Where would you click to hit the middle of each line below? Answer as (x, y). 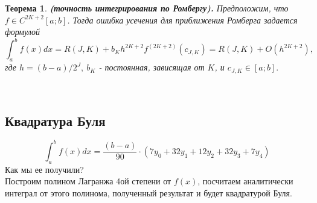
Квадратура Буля (55, 120)
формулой (23, 32)
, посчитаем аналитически (245, 181)
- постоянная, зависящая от (152, 67)
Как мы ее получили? (44, 169)
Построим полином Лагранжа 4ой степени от (88, 181)
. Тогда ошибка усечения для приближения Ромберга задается (182, 20)
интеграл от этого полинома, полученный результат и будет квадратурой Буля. (149, 192)
